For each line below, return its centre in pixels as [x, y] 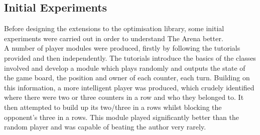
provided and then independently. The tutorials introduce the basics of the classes [130, 57]
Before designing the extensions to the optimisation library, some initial [114, 28]
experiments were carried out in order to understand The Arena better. [114, 38]
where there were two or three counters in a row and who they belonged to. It [124, 97]
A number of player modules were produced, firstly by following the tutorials [122, 48]
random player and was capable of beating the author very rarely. [105, 127]
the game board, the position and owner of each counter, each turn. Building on [127, 78]
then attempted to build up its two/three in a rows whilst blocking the [113, 107]
